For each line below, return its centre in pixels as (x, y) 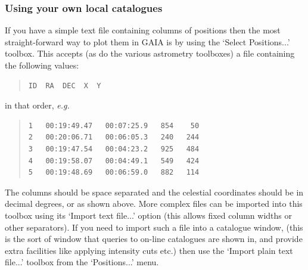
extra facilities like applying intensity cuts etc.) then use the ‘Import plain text (149, 250)
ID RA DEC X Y (65, 86)
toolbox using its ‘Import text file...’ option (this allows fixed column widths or (148, 215)
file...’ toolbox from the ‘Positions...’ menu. (82, 262)
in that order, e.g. (37, 105)
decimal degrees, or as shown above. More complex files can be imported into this (154, 204)
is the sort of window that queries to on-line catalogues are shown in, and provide (154, 239)
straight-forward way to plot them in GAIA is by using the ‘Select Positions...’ (147, 41)
